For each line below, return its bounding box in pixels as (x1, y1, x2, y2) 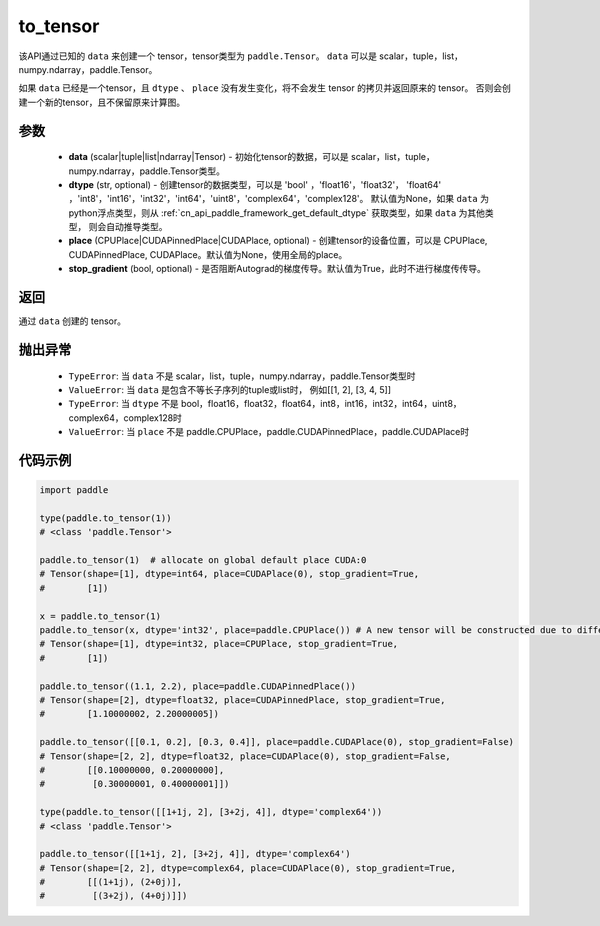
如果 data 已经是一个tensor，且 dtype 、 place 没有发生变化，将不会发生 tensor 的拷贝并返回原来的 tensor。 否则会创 (18, 82, 512, 94)
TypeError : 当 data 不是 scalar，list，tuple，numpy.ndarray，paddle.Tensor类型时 (68, 370, 416, 382)
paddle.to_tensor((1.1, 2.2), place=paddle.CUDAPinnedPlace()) (39, 680, 357, 692)
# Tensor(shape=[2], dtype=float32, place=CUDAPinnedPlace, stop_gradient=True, (39, 694, 446, 705)
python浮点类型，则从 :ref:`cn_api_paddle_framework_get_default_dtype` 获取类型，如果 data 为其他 (68, 206, 485, 219)
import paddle (39, 485, 109, 496)
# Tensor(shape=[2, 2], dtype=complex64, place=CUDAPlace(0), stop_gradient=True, (39, 862, 457, 874)
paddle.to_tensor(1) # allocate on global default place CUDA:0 (39, 555, 367, 566)
